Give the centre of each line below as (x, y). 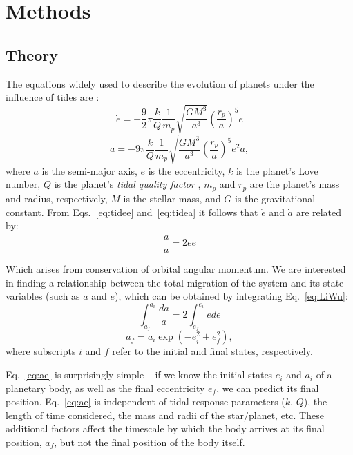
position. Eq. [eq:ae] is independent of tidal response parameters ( (145, 401)
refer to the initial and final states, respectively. (212, 351)
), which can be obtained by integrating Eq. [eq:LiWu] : (231, 296)
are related (319, 212)
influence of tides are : (53, 97)
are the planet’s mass (295, 184)
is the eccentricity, (187, 170)
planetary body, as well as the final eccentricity (105, 388)
